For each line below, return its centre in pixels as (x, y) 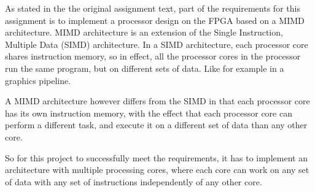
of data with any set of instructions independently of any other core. (134, 181)
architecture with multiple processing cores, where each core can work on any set (157, 170)
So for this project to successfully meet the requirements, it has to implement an (156, 157)
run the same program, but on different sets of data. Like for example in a (145, 68)
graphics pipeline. (38, 80)
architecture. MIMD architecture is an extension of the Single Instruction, (144, 32)
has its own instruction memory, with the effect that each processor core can (149, 113)
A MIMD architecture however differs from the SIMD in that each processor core (157, 101)
